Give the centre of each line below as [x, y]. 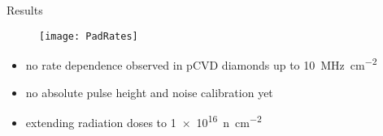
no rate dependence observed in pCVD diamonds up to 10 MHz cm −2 [201, 64]
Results [25, 10]
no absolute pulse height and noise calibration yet [149, 92]
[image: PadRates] [89, 36]
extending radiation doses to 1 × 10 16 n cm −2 [144, 121]
